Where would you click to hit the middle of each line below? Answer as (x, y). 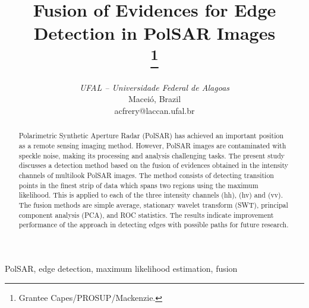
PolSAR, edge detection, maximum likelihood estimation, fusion (121, 268)
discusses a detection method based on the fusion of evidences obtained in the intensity (154, 165)
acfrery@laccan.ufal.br (154, 111)
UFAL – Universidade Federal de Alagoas (154, 87)
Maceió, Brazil (154, 99)
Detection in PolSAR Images (154, 33)
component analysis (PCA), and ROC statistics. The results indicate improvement (146, 215)
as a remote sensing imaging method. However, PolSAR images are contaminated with (152, 146)
